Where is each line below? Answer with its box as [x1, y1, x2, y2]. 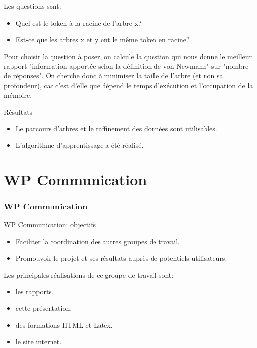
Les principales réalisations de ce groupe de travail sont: [4, 269, 174, 279]
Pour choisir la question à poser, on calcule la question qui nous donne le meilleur [4, 51, 252, 61]
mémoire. [4, 90, 32, 100]
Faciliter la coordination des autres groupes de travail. [15, 236, 180, 246]
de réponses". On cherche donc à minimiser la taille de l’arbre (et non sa [4, 70, 223, 80]
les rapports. [15, 286, 53, 296]
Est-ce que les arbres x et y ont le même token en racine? [15, 34, 190, 45]
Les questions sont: [4, 1, 61, 11]
